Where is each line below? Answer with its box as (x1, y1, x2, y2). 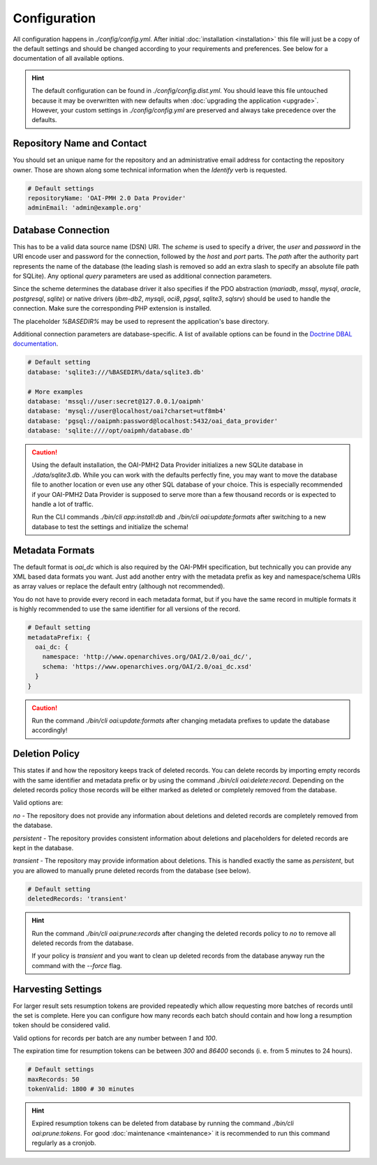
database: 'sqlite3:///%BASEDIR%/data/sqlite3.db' (27, 368, 205, 376)
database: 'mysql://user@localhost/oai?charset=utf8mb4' (27, 407, 227, 415)
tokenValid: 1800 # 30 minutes (27, 1085, 135, 1092)
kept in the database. (13, 844, 74, 852)
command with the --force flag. (31, 961, 122, 970)
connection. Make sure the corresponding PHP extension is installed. (13, 304, 212, 313)
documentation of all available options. (13, 54, 125, 63)
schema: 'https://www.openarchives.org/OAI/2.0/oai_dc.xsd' (42, 662, 253, 670)
